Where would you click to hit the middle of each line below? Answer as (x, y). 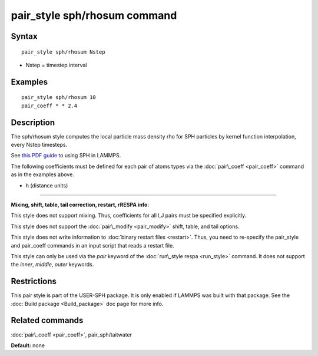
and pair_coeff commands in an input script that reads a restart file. (92, 245)
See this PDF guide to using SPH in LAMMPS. (66, 156)
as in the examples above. (43, 174)
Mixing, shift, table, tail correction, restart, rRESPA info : (80, 205)
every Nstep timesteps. (39, 145)
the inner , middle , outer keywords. (52, 265)
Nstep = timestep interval (56, 65)
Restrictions (34, 281)
